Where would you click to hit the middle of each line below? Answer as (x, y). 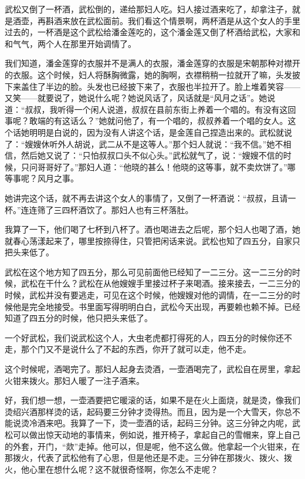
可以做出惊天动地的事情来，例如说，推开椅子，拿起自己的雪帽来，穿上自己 (156, 434)
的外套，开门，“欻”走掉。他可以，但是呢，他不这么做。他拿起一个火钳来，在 (152, 446)
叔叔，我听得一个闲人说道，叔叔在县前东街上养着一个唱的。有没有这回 (160, 109)
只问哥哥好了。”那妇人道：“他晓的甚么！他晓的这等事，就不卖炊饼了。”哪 (158, 166)
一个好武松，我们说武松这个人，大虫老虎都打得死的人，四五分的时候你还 (144, 337)
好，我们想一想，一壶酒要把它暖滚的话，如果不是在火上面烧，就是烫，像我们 (152, 400)
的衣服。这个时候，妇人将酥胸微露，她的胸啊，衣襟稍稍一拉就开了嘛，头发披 (152, 74)
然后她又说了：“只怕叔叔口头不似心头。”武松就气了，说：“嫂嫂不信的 (152, 155)
